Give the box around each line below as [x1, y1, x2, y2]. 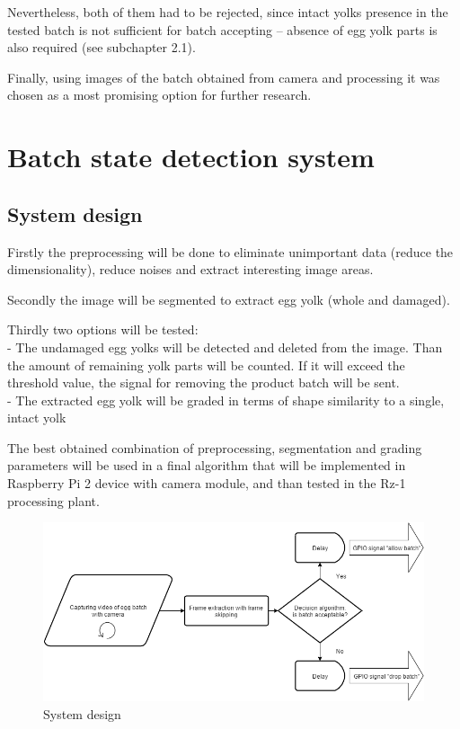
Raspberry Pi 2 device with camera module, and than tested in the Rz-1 [7, 474, 406, 493]
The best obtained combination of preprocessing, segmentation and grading [7, 438, 422, 457]
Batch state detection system [7, 138, 375, 175]
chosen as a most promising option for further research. [7, 85, 312, 104]
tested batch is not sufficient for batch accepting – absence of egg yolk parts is [7, 20, 438, 39]
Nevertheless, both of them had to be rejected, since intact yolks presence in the [7, 3, 448, 21]
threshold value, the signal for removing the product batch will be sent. [7, 373, 400, 392]
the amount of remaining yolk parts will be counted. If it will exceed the [7, 355, 405, 374]
